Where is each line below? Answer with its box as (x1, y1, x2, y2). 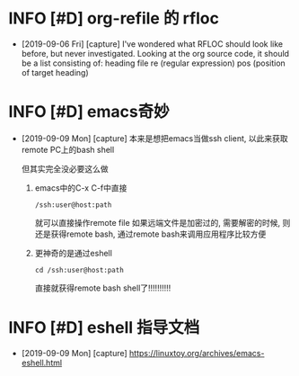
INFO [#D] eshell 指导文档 (8, 318, 200, 338)
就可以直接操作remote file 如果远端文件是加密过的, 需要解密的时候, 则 (34, 217, 291, 228)
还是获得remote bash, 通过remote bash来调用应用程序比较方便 (34, 228, 267, 239)
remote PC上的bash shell (21, 144, 115, 155)
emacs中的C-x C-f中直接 (34, 182, 128, 193)
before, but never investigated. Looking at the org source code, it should (21, 48, 289, 58)
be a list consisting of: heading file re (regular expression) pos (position (21, 58, 286, 68)
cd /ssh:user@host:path (34, 265, 125, 274)
